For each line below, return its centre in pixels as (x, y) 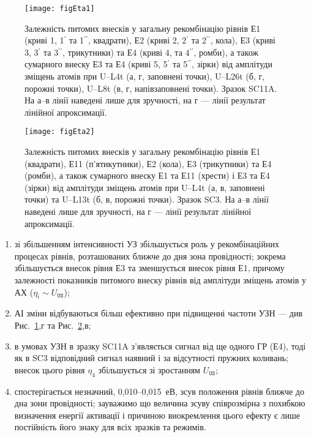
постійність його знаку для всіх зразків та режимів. (110, 427)
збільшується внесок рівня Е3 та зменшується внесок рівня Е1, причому (149, 268)
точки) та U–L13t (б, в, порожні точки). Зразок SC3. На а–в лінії (147, 199)
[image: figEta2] (60, 132)
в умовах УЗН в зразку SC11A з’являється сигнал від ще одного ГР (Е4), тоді (160, 345)
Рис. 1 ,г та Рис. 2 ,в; (53, 325)
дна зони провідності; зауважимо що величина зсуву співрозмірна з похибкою (160, 403)
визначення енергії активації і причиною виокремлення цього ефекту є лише (157, 415)
